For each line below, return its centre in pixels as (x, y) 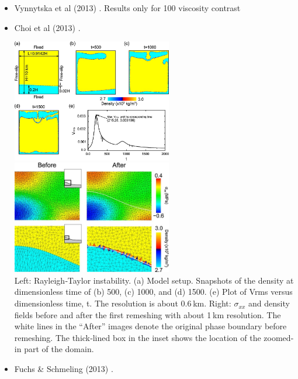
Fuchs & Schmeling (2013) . (64, 369)
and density (269, 303)
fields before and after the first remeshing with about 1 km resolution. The (148, 314)
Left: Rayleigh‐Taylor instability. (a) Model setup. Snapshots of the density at (154, 280)
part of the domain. (59, 349)
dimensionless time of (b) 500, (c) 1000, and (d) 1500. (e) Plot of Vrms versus (153, 292)
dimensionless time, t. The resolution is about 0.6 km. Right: (123, 303)
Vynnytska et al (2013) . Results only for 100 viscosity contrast (127, 8)
